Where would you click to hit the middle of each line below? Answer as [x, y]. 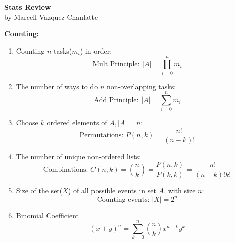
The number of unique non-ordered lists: [79, 156]
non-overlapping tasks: [142, 86]
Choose [27, 123]
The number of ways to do [57, 86]
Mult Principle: [116, 64]
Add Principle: [116, 100]
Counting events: [123, 199]
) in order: [96, 50]
